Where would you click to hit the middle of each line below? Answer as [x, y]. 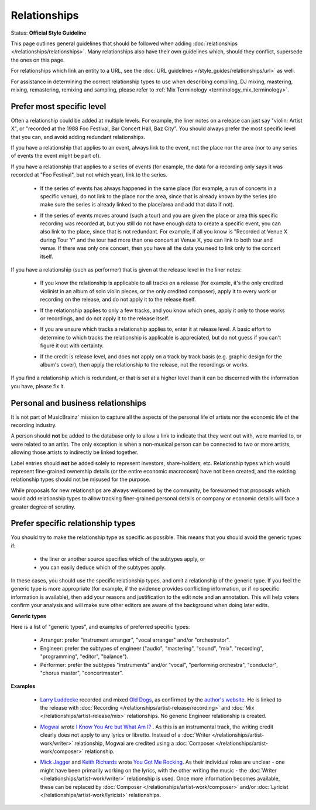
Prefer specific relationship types [73, 523]
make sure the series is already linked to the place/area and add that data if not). [137, 205]
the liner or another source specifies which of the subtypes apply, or [123, 559]
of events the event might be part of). [56, 156]
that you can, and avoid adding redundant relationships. [78, 137]
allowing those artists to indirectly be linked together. [75, 452]
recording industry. [34, 425]
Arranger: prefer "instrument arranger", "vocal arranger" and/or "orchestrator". [135, 640]
